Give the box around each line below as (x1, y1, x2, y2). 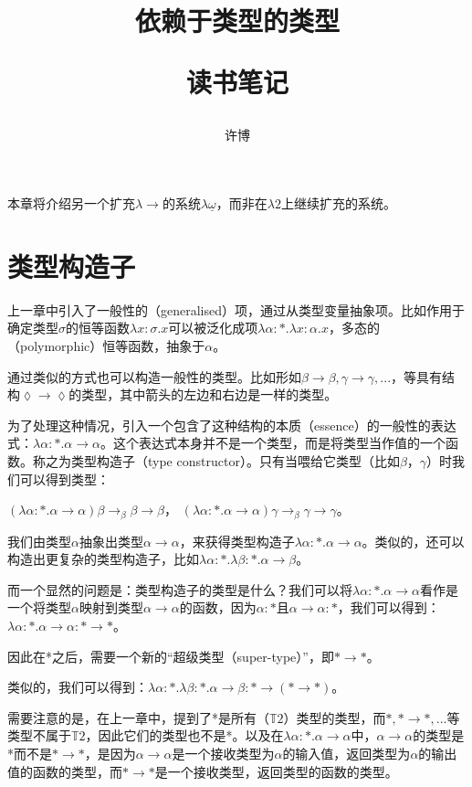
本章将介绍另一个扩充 (7, 194, 135, 213)
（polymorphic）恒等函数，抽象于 (7, 336, 205, 356)
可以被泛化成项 (168, 318, 258, 337)
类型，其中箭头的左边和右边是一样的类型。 (81, 385, 338, 404)
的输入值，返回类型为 (282, 744, 411, 763)
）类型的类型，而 (283, 707, 386, 727)
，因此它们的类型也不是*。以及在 (85, 726, 284, 745)
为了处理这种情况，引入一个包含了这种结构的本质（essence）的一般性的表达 (7, 415, 456, 434)
